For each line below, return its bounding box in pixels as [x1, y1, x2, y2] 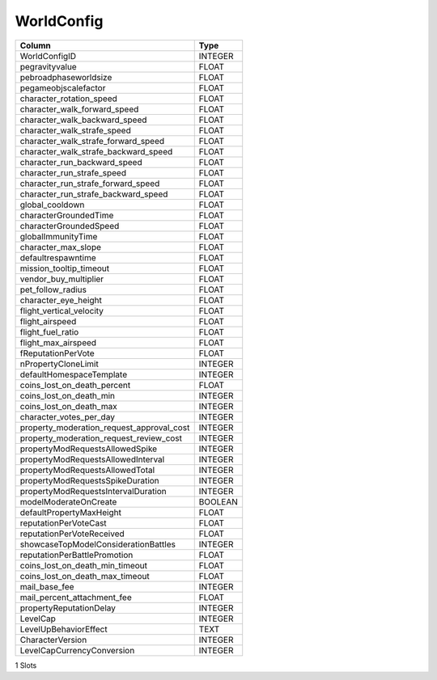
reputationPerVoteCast [19, 517, 107, 529]
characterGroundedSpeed [19, 220, 120, 231]
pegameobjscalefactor [19, 82, 106, 93]
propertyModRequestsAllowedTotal [19, 464, 155, 475]
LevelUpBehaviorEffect [19, 623, 108, 635]
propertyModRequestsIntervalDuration [19, 485, 168, 496]
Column [19, 40, 52, 51]
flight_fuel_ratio [19, 326, 79, 337]
